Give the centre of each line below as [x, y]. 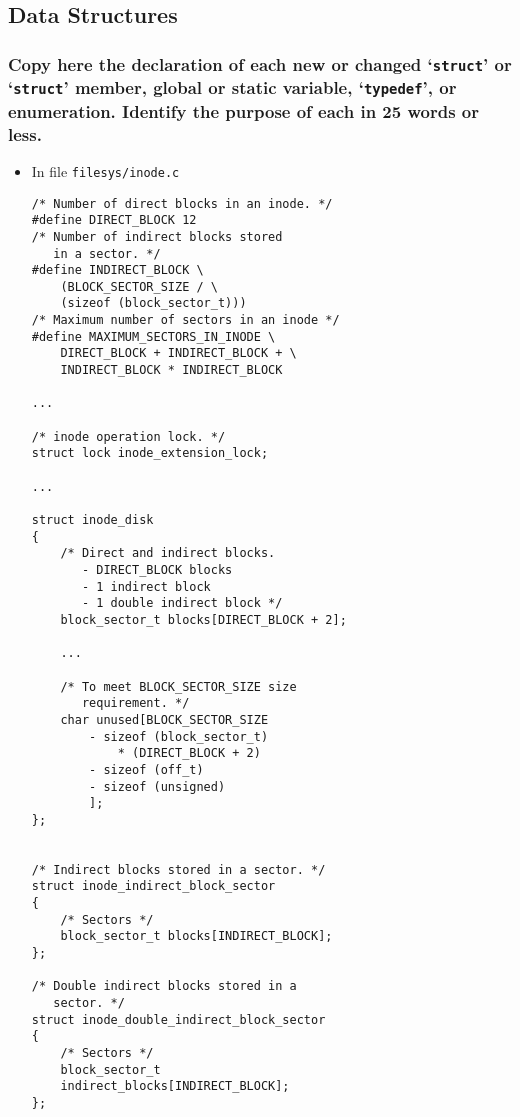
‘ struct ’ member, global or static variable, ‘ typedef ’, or [232, 87]
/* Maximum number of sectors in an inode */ [185, 320]
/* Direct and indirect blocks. [168, 553]
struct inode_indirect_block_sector [153, 886]
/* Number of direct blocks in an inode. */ [182, 203]
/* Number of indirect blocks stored [157, 236]
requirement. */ [135, 703]
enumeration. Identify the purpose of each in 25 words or [243, 110]
